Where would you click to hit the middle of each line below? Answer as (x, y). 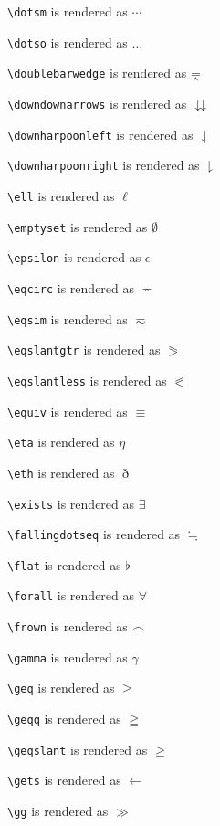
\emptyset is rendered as (78, 226)
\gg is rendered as (58, 811)
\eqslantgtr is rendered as (84, 349)
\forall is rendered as (71, 595)
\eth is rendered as (61, 472)
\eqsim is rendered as (68, 318)
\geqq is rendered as (64, 719)
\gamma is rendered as (68, 657)
